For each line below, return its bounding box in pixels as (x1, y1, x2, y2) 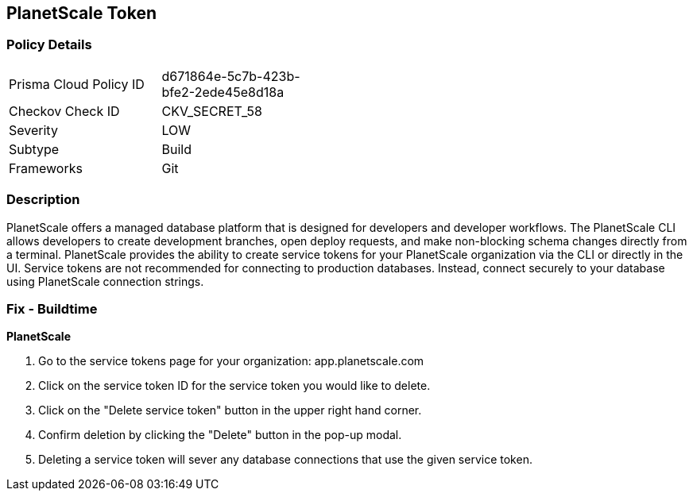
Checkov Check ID (9, 102, 120, 119)
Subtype (9, 141, 60, 157)
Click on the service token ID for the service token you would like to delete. (38, 379, 431, 393)
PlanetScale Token (6, 3, 157, 23)
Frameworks (9, 160, 83, 176)
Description (6, 191, 80, 208)
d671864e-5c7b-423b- (161, 67, 300, 84)
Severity (9, 121, 58, 138)
